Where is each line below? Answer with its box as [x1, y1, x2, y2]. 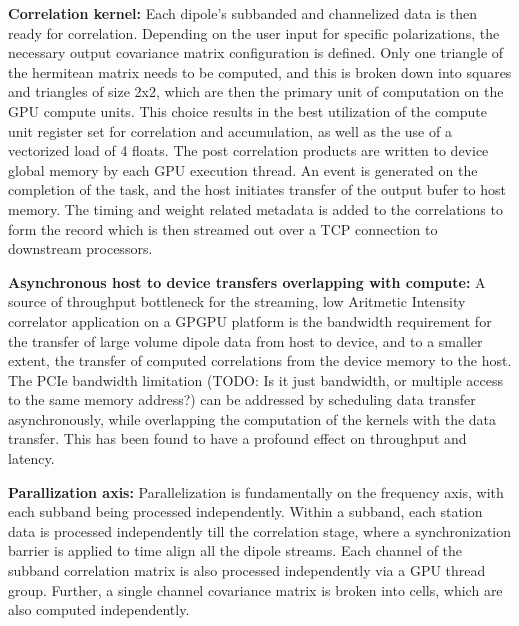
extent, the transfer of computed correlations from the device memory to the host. [8, 350, 512, 371]
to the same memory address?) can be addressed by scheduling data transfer [8, 389, 476, 410]
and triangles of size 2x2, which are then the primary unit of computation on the [8, 81, 504, 102]
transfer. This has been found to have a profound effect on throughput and [8, 428, 467, 449]
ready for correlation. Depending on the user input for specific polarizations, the [8, 22, 500, 43]
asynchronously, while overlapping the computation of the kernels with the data [8, 408, 497, 429]
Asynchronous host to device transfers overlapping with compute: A [8, 271, 486, 292]
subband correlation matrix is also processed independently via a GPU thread [8, 560, 486, 581]
